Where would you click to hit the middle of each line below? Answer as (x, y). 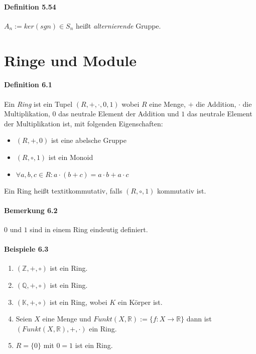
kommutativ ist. (182, 190)
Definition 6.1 (28, 84)
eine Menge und (67, 319)
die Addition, (216, 104)
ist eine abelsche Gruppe (89, 140)
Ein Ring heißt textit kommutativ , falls (63, 190)
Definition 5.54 (30, 6)
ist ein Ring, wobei (79, 302)
